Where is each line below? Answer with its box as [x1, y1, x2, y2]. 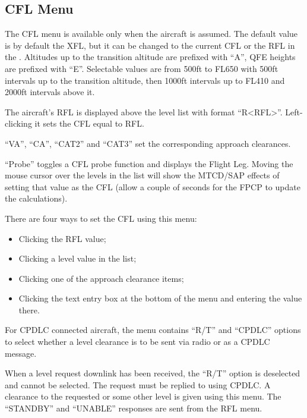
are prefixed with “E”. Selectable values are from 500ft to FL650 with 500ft [5, 62, 278, 74]
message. [5, 347, 37, 359]
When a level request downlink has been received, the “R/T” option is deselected [5, 367, 300, 379]
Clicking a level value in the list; [18, 252, 137, 265]
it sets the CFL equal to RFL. [34, 117, 144, 130]
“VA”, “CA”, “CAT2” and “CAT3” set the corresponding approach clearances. [5, 137, 291, 149]
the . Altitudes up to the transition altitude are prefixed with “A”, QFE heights [5, 51, 296, 63]
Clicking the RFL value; [18, 232, 106, 244]
